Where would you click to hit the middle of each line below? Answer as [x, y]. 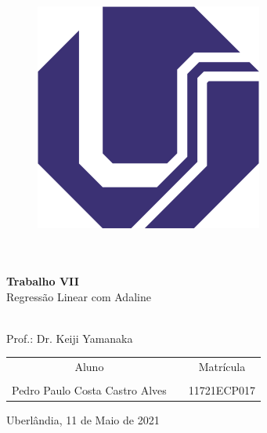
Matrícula [222, 367]
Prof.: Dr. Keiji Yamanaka [70, 338]
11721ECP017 [222, 390]
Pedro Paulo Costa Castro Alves [89, 390]
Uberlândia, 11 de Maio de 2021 [83, 420]
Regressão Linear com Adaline [79, 296]
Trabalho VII [43, 280]
